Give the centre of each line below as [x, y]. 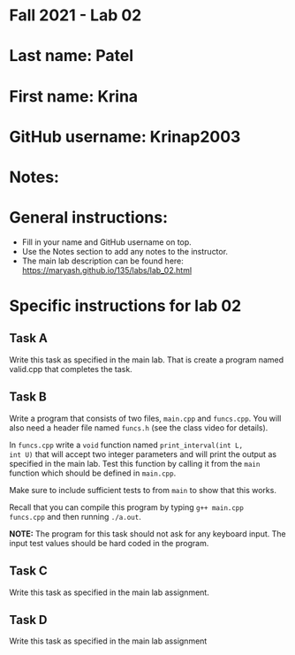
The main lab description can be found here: [102, 261]
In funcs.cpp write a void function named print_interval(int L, [126, 445]
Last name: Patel [72, 56]
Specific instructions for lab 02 [125, 306]
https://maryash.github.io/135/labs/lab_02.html [107, 270]
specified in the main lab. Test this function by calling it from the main [135, 463]
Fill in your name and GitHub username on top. [106, 242]
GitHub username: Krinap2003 [125, 137]
